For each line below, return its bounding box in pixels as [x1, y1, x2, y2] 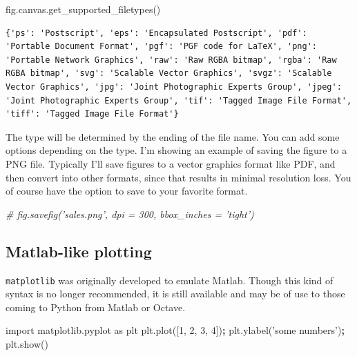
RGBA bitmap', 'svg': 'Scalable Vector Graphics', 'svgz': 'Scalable [6, 68, 332, 79]
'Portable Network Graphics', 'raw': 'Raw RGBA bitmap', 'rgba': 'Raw [6, 55, 337, 65]
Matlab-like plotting [6, 240, 152, 261]
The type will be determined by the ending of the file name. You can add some [6, 129, 340, 144]
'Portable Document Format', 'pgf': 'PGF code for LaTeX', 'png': [6, 41, 318, 52]
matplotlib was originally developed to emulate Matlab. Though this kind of [6, 273, 334, 287]
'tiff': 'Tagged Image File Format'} [6, 109, 179, 119]
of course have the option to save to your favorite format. [6, 184, 248, 198]
